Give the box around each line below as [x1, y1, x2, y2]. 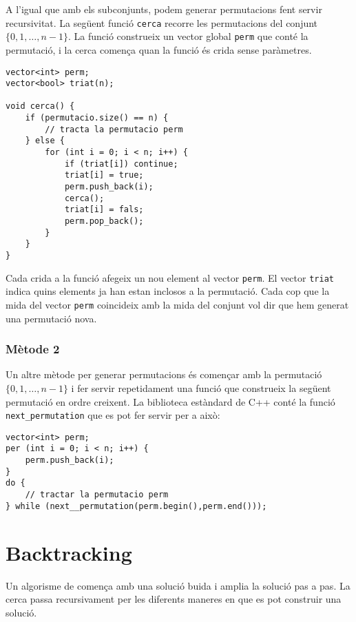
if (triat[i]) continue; [64, 158, 178, 169]
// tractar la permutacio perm [25, 490, 169, 500]
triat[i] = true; [64, 170, 144, 180]
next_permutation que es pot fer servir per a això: [6, 408, 220, 422]
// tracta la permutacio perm [45, 124, 183, 134]
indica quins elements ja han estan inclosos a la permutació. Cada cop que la [6, 284, 330, 298]
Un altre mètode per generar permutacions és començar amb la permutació [6, 367, 322, 382]
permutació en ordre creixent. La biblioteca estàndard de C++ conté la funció [6, 394, 335, 408]
